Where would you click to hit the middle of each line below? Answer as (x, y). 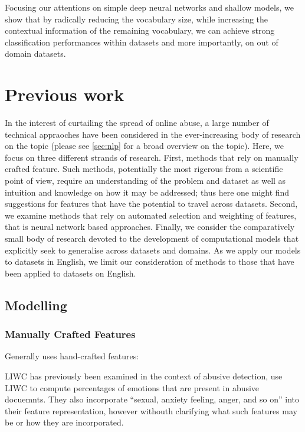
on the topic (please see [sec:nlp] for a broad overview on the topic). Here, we (144, 146)
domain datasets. (35, 53)
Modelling (36, 305)
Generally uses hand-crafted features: (72, 356)
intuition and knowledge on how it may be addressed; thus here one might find (147, 192)
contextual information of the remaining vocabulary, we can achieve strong (140, 30)
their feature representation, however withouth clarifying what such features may (151, 410)
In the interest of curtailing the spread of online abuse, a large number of (137, 123)
